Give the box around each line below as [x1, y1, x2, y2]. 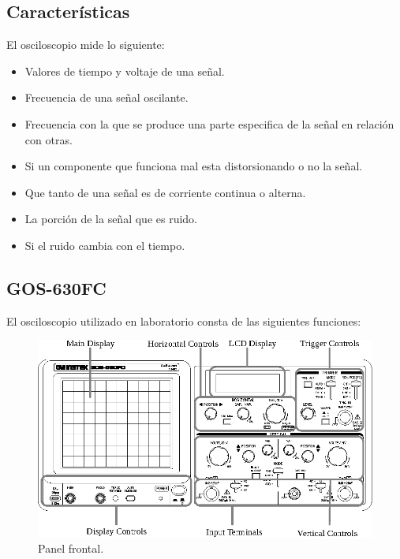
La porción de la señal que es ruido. [24, 211, 197, 227]
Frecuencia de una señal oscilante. [24, 89, 189, 106]
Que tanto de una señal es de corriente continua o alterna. [24, 184, 306, 200]
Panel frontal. [38, 540, 104, 557]
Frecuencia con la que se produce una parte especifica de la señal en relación [24, 115, 394, 132]
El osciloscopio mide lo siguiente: [6, 36, 165, 53]
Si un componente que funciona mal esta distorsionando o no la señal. [24, 158, 363, 174]
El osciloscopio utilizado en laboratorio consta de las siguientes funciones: [6, 312, 361, 329]
